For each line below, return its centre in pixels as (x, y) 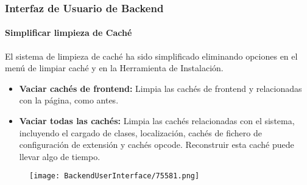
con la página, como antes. (69, 100)
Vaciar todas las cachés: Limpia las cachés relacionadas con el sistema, (157, 121)
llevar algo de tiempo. (60, 156)
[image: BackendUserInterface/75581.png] (115, 176)
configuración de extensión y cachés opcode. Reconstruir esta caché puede (157, 145)
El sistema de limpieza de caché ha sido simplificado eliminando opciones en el (151, 56)
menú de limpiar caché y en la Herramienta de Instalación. (114, 68)
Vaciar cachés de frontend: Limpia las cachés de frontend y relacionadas (161, 88)
